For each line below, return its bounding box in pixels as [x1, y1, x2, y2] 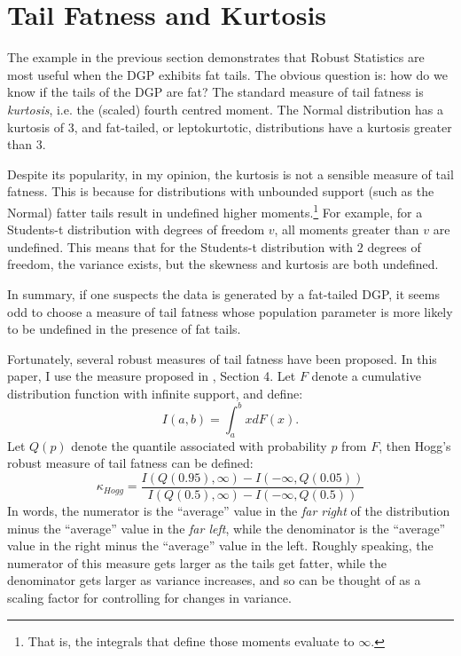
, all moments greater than [274, 220, 419, 239]
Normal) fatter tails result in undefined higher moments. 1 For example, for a [7, 200, 423, 221]
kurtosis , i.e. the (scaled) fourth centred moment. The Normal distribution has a [7, 99, 443, 118]
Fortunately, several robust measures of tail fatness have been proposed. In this [7, 349, 437, 368]
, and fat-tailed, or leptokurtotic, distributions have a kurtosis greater [74, 117, 452, 136]
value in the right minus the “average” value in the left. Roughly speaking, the [7, 536, 434, 555]
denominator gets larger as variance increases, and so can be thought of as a [7, 571, 421, 589]
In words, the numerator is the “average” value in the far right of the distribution [7, 502, 450, 520]
